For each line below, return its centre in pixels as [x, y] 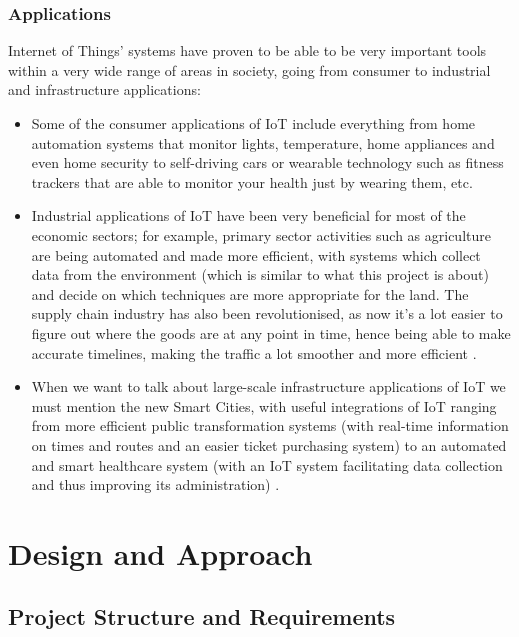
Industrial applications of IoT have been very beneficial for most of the [248, 215]
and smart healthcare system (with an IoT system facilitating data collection [267, 464]
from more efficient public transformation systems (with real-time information [270, 425]
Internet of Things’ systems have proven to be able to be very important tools [247, 50]
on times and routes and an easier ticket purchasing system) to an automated [269, 444]
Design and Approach [160, 552]
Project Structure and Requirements [202, 616]
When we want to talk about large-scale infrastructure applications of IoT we [268, 386]
